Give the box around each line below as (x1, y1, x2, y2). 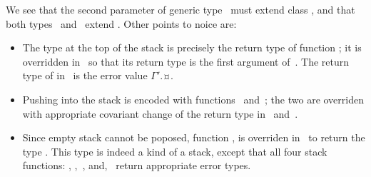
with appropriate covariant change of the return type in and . (22, 106, 298, 121)
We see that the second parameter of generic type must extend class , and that (6, 2, 355, 16)
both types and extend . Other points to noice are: (6, 16, 237, 31)
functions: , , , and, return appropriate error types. (22, 158, 251, 173)
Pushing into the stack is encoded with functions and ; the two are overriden (22, 91, 364, 106)
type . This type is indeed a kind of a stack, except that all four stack (22, 143, 327, 158)
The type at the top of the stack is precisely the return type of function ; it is (22, 40, 362, 55)
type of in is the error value (22, 68, 148, 83)
